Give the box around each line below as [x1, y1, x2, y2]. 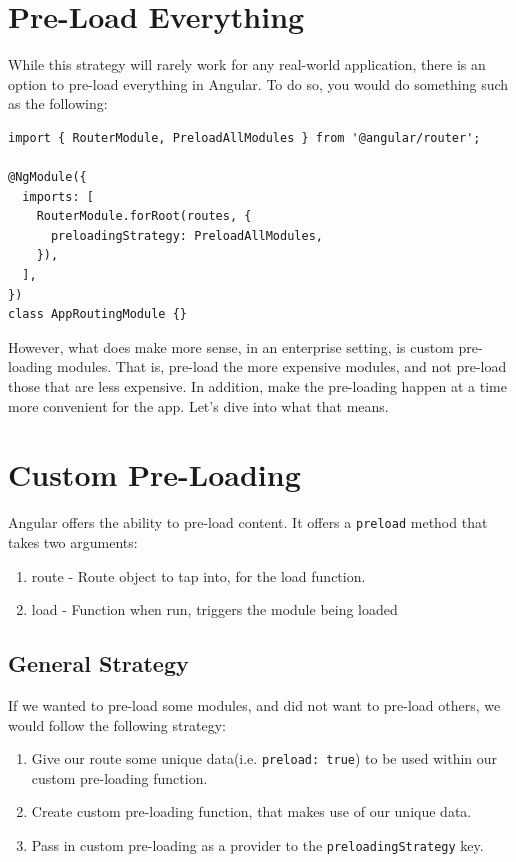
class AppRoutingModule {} [8, 307, 187, 322]
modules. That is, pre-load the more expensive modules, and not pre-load [57, 356, 507, 377]
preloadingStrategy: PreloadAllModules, [50, 228, 323, 243]
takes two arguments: [8, 532, 138, 552]
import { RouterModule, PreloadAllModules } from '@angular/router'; [8, 130, 481, 145]
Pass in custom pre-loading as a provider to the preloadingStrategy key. [31, 835, 484, 856]
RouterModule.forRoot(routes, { [36, 209, 252, 224]
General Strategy [8, 648, 189, 679]
